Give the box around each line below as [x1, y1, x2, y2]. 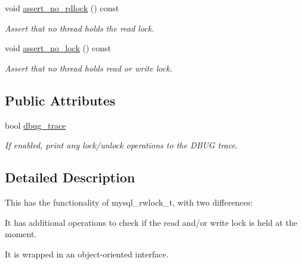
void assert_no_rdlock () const [5, 2, 119, 14]
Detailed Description [5, 168, 135, 187]
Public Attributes [5, 91, 116, 109]
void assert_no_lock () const [5, 42, 111, 54]
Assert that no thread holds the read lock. [5, 21, 155, 34]
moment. [5, 228, 37, 240]
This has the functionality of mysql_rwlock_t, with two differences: [5, 195, 253, 208]
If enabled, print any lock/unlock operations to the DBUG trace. [5, 139, 238, 151]
